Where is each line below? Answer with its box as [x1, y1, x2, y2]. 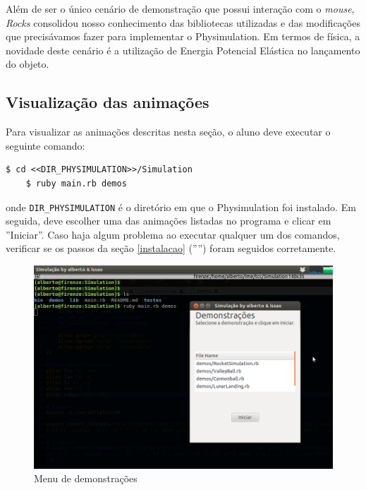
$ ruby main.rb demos [25, 178, 127, 189]
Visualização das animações [6, 91, 209, 113]
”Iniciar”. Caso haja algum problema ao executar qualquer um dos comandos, [6, 227, 340, 241]
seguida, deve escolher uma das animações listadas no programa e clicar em [6, 213, 331, 228]
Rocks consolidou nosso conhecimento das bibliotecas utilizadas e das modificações [6, 15, 360, 30]
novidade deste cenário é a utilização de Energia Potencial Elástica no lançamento [6, 42, 360, 57]
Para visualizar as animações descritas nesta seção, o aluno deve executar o [6, 124, 331, 139]
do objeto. [6, 56, 49, 71]
